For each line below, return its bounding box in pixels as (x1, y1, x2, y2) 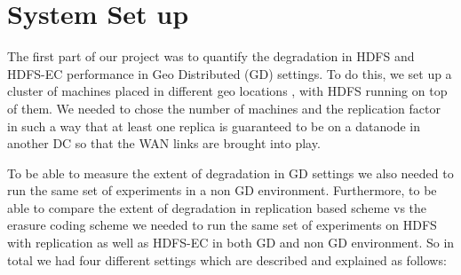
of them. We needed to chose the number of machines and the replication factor (7, 98, 441, 117)
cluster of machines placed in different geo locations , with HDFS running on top (7, 82, 448, 100)
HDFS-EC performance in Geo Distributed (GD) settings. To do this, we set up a (7, 64, 452, 82)
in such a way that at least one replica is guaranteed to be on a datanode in (7, 116, 421, 135)
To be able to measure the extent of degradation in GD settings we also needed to (7, 163, 454, 182)
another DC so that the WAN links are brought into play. (7, 134, 321, 153)
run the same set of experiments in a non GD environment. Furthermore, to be (7, 181, 437, 200)
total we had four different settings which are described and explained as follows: (7, 250, 447, 269)
